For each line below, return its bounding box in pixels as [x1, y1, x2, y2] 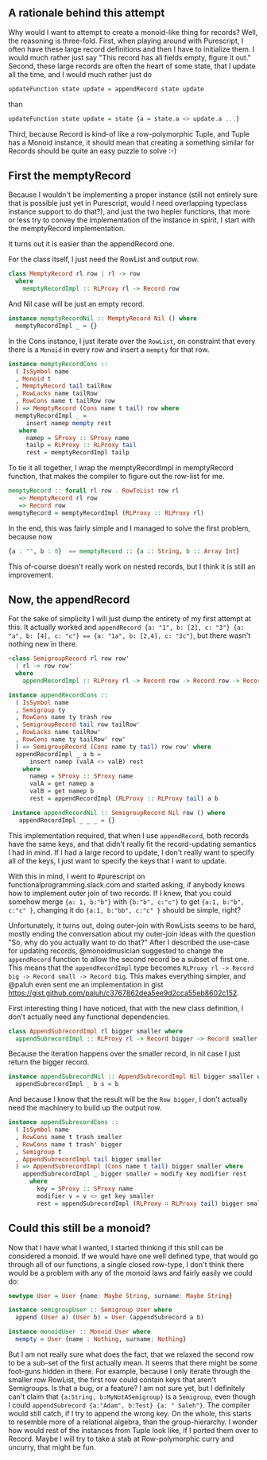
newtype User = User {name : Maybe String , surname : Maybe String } [8, 1292, 233, 1300]
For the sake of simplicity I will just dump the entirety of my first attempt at [8, 614, 252, 624]
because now [8, 531, 53, 541]
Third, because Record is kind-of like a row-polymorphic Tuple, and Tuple [8, 129, 250, 138]
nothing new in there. [8, 639, 78, 649]
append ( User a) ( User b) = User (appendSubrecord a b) [15, 1314, 204, 1322]
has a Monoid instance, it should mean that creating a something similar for [8, 137, 255, 147]
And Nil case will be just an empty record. [8, 299, 145, 308]
